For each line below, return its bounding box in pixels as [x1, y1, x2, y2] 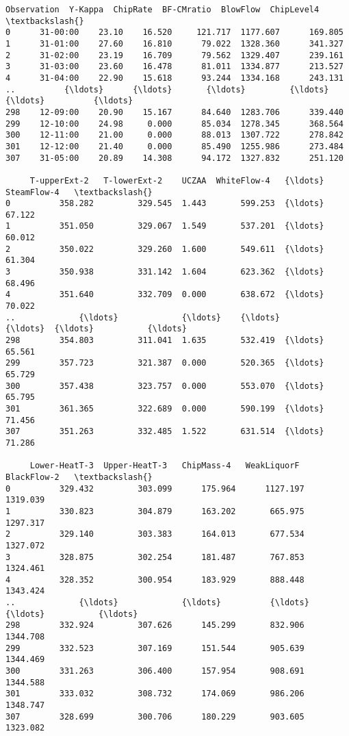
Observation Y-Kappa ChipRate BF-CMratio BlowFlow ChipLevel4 [5, 5, 320, 14]
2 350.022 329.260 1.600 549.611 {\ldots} [5, 244, 324, 254]
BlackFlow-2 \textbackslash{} [5, 472, 153, 482]
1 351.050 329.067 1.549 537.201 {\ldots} [5, 221, 324, 231]
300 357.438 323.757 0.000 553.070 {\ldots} [5, 381, 324, 391]
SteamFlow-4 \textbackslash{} [5, 187, 153, 197]
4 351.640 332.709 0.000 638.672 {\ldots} [5, 290, 324, 300]
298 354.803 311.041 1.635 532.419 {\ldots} [5, 335, 324, 346]
